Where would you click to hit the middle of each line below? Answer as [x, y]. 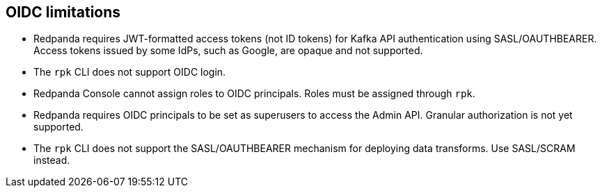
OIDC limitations [63, 12]
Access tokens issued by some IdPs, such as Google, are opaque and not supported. [228, 51]
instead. [52, 160]
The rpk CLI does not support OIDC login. [130, 72]
